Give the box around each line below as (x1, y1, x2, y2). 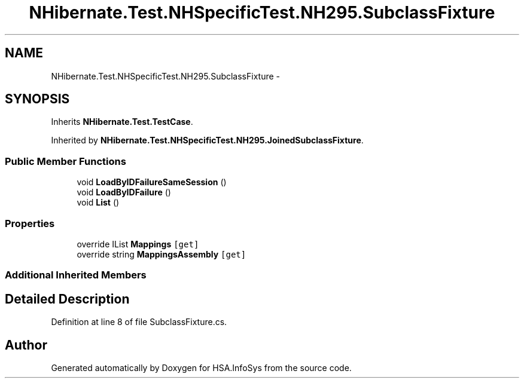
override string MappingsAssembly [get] (77, 249, 246, 259)
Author (5, 337, 47, 353)
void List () (77, 197, 120, 208)
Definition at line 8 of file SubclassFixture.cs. (51, 317, 227, 327)
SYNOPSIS (5, 91, 70, 107)
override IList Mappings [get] (77, 238, 199, 249)
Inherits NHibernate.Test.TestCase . (51, 117, 193, 127)
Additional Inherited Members (5, 269, 147, 281)
